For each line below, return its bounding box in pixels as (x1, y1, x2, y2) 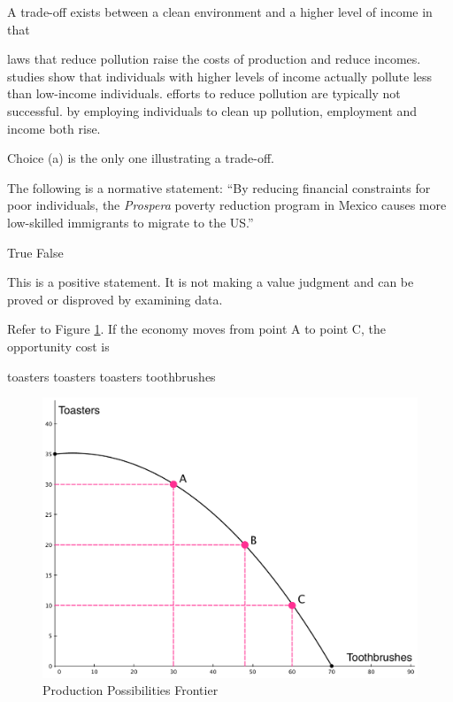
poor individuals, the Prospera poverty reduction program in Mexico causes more (7, 196, 447, 214)
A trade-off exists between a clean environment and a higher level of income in (7, 3, 433, 20)
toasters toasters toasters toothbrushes (7, 366, 216, 385)
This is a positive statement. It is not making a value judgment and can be (7, 273, 414, 291)
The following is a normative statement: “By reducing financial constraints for (7, 178, 431, 197)
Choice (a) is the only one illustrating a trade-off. (7, 149, 275, 167)
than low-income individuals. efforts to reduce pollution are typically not (7, 84, 401, 103)
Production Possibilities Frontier (42, 681, 219, 699)
